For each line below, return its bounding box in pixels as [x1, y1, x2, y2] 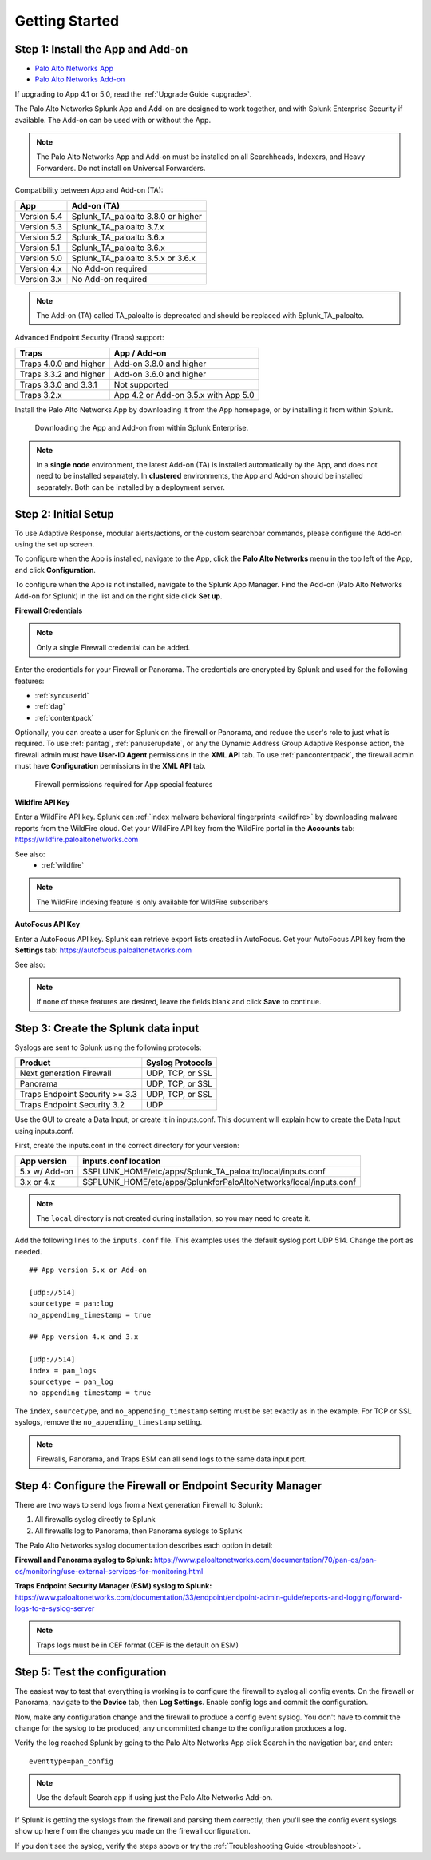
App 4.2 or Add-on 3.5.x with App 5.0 [113, 389, 255, 400]
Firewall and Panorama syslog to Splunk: [14, 1555, 153, 1565]
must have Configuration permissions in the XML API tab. [14, 761, 207, 771]
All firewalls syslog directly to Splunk [34, 1515, 156, 1524]
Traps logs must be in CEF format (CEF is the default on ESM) [36, 1640, 239, 1650]
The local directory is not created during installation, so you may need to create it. [36, 1213, 311, 1222]
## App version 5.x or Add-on [29, 1266, 148, 1274]
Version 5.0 [19, 252, 63, 264]
